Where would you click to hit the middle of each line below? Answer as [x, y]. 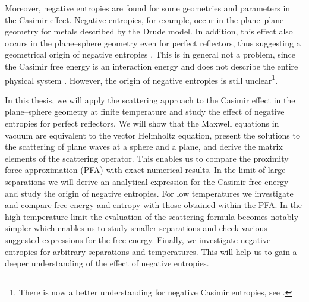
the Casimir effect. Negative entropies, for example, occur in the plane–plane [144, 19]
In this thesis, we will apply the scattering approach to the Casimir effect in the [150, 100]
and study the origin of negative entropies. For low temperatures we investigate [149, 193]
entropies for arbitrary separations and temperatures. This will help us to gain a [151, 251]
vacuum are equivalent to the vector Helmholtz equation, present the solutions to [152, 135]
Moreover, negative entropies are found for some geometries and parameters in [148, 8]
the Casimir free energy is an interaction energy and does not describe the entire [152, 66]
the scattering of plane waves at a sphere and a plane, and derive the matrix [144, 147]
